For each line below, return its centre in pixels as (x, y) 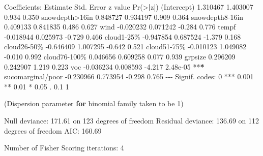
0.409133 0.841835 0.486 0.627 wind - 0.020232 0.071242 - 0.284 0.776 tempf (120, 27)
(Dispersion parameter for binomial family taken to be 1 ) (94, 103)
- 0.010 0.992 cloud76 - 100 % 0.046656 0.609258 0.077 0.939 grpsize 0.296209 (120, 56)
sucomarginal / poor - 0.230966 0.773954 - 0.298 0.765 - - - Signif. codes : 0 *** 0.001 (129, 76)
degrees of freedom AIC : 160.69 (53, 130)
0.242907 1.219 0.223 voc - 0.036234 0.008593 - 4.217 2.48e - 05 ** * (104, 66)
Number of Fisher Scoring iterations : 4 (64, 148)
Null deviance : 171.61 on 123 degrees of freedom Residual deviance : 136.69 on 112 (131, 120)
